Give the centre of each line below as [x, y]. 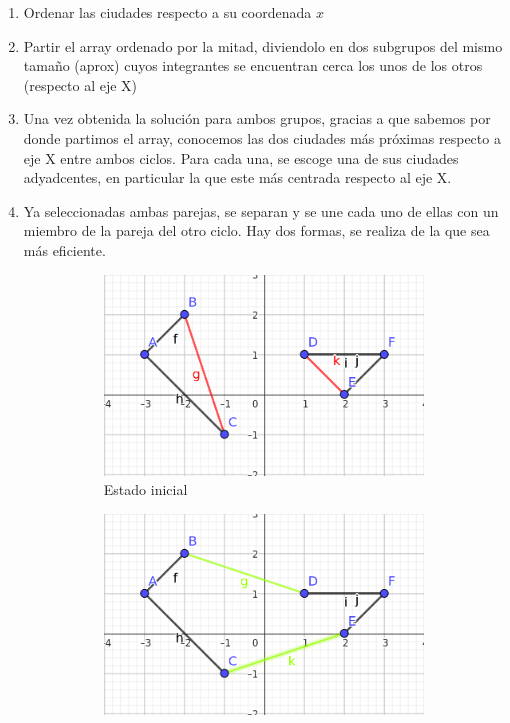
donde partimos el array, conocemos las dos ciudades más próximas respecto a [262, 137]
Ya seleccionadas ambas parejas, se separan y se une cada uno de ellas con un [261, 210]
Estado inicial [145, 489]
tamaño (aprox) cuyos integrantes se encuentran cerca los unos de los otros [253, 65]
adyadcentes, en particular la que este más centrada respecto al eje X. [237, 177]
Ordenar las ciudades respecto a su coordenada [167, 12]
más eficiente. [64, 249]
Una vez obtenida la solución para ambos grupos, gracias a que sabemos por [257, 118]
